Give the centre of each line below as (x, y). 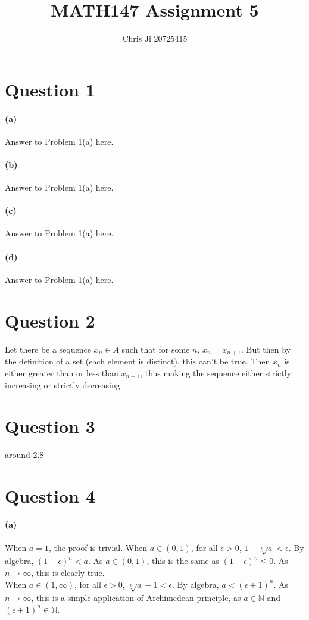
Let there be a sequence (48, 349)
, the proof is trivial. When (98, 547)
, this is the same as (183, 561)
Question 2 (50, 320)
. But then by (266, 349)
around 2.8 (24, 454)
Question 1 (50, 89)
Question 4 (50, 495)
